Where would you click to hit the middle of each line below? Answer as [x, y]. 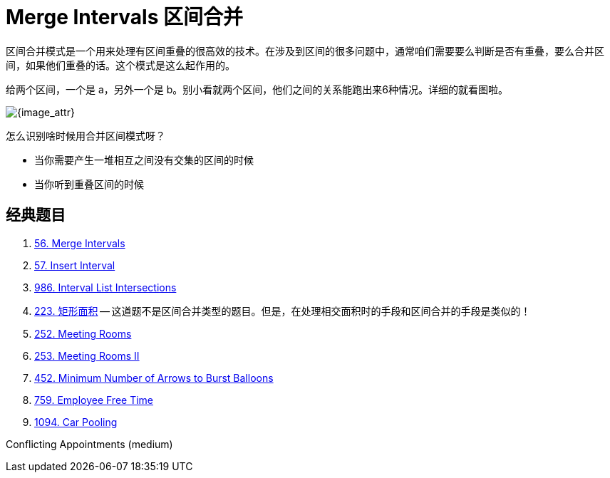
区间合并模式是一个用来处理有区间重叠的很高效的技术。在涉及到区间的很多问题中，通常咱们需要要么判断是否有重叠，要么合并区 [305, 51]
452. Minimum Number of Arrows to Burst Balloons [154, 378]
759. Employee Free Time [94, 400]
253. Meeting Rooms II [87, 355]
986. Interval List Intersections [105, 287]
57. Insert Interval [75, 265]
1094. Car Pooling [76, 422]
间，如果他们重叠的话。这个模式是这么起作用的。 [120, 65]
